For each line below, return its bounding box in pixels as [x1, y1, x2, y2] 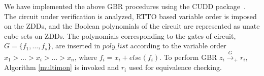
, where [74, 51, 97, 62]
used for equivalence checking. [128, 62, 222, 72]
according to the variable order [130, 40, 226, 51]
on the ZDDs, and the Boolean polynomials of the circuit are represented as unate [4, 21, 260, 31]
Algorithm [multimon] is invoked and [4, 62, 119, 72]
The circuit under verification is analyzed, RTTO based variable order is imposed [4, 11, 257, 21]
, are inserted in [51, 40, 101, 51]
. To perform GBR [159, 51, 217, 62]
